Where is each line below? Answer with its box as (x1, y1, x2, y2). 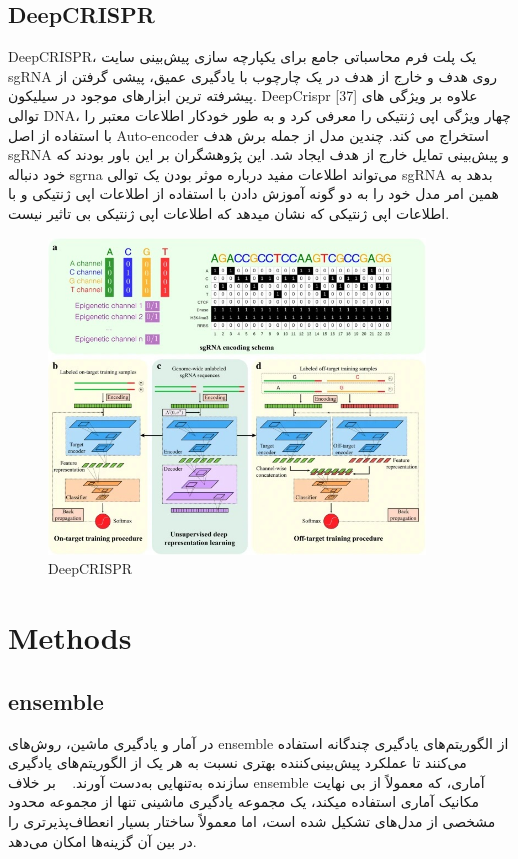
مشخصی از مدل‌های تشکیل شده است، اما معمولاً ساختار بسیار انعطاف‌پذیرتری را (8, 810, 496, 831)
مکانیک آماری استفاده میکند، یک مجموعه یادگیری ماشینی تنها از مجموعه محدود (8, 791, 479, 812)
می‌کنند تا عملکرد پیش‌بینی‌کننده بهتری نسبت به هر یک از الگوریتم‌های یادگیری (8, 752, 467, 773)
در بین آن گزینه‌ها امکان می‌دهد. (8, 830, 197, 851)
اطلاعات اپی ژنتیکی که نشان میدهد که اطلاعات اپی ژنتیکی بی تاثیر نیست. (8, 202, 450, 223)
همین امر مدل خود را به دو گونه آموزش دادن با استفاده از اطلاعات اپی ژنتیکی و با (8, 183, 499, 204)
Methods (8, 617, 132, 658)
